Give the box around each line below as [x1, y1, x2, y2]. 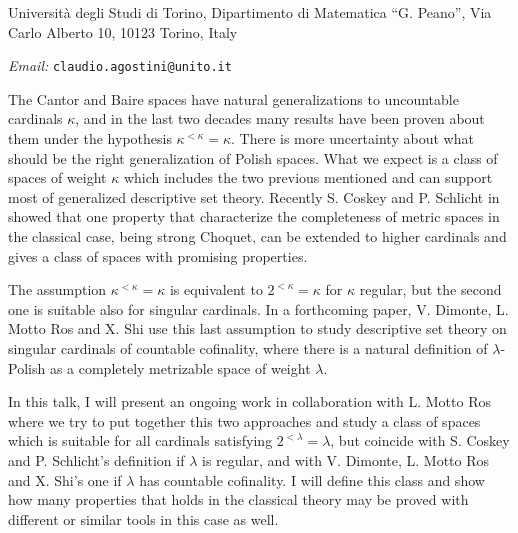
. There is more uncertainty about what [231, 128, 474, 149]
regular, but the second [359, 279, 502, 300]
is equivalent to [169, 279, 263, 300]
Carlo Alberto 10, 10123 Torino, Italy [8, 21, 238, 42]
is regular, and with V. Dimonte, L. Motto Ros [201, 449, 490, 470]
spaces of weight [8, 167, 107, 188]
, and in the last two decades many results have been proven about [75, 108, 485, 129]
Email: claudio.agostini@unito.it [8, 55, 232, 76]
